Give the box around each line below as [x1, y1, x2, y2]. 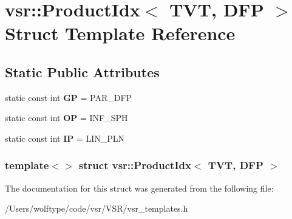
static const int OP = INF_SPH [5, 111, 128, 124]
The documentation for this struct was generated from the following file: [5, 181, 274, 194]
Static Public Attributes [5, 62, 160, 81]
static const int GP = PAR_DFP [5, 91, 132, 103]
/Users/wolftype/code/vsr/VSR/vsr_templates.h [5, 202, 188, 215]
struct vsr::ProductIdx [78, 158, 191, 173]
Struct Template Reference [5, 21, 236, 46]
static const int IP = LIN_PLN [5, 131, 125, 144]
